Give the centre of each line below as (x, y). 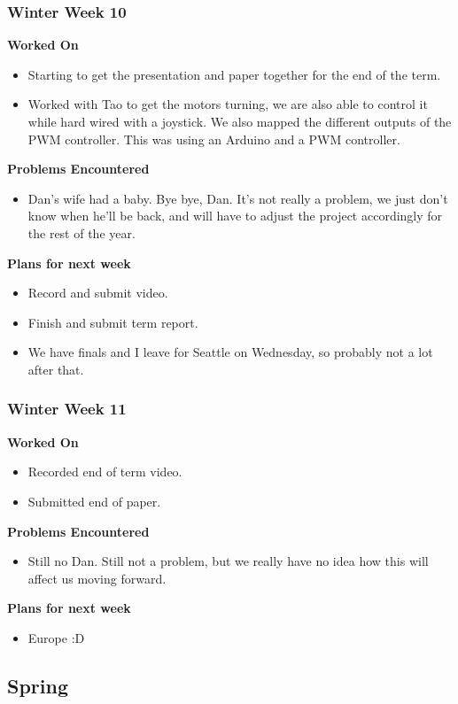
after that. (56, 369)
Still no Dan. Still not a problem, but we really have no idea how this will (228, 561)
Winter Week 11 (67, 409)
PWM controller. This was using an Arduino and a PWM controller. (214, 139)
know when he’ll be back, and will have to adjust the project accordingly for (235, 216)
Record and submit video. (98, 293)
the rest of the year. (82, 232)
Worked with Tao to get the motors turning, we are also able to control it (228, 104)
